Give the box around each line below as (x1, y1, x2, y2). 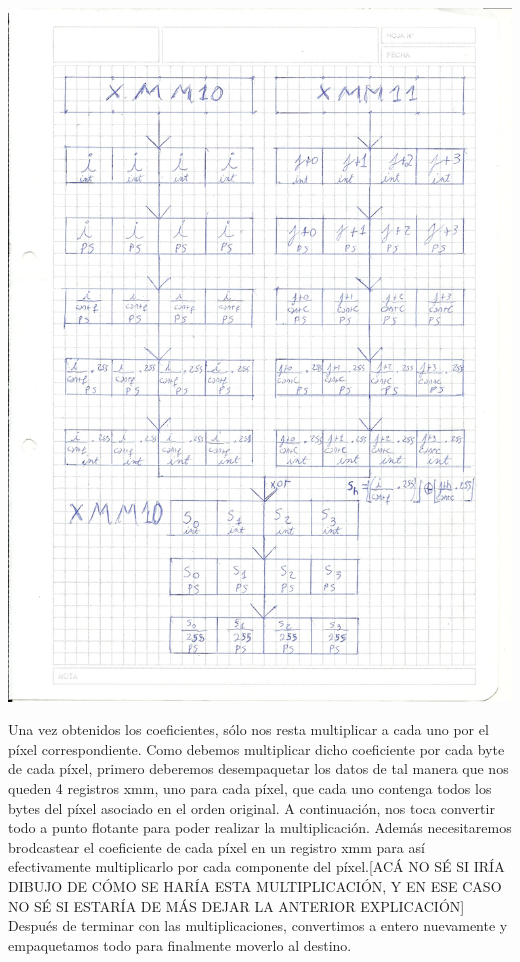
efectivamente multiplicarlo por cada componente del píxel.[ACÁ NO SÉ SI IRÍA (8, 856, 505, 877)
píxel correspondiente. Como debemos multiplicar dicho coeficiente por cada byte (8, 738, 505, 759)
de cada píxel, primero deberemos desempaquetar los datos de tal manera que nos (8, 758, 509, 779)
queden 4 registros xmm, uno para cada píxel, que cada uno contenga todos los (8, 778, 492, 799)
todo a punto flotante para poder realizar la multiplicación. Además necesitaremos (8, 817, 512, 838)
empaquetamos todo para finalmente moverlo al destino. (8, 934, 352, 955)
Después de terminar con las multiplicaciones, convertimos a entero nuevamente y (8, 915, 508, 936)
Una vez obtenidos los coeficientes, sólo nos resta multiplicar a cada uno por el (8, 719, 489, 740)
